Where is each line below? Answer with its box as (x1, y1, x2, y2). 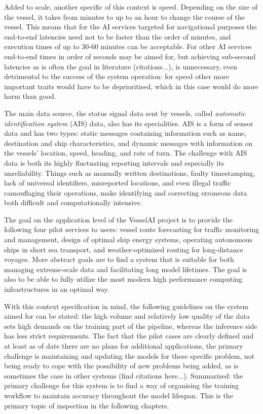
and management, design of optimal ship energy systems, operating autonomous (4, 234, 253, 245)
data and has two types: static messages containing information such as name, (4, 128, 247, 138)
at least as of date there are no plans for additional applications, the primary (4, 341, 243, 351)
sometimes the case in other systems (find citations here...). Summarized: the (4, 370, 243, 381)
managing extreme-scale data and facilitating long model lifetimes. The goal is (4, 264, 247, 274)
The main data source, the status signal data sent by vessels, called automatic (4, 107, 246, 118)
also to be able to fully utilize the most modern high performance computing (4, 274, 243, 284)
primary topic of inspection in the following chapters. (4, 400, 169, 410)
